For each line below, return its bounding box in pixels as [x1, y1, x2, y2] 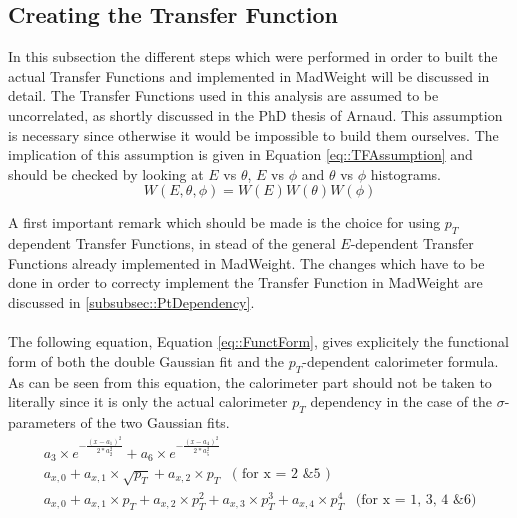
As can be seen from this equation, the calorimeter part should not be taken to [8, 371, 492, 392]
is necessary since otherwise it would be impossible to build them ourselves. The [8, 124, 499, 145]
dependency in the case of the [310, 391, 493, 412]
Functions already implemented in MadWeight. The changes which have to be [8, 252, 485, 273]
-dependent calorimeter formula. [302, 350, 499, 371]
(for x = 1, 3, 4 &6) [355, 492, 477, 507]
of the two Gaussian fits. [80, 411, 230, 432]
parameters [8, 411, 76, 432]
